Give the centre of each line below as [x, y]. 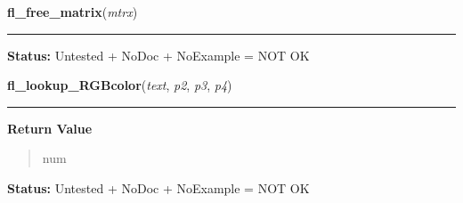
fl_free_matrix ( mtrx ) [73, 12]
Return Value [50, 128]
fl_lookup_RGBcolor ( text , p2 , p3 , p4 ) [120, 85]
